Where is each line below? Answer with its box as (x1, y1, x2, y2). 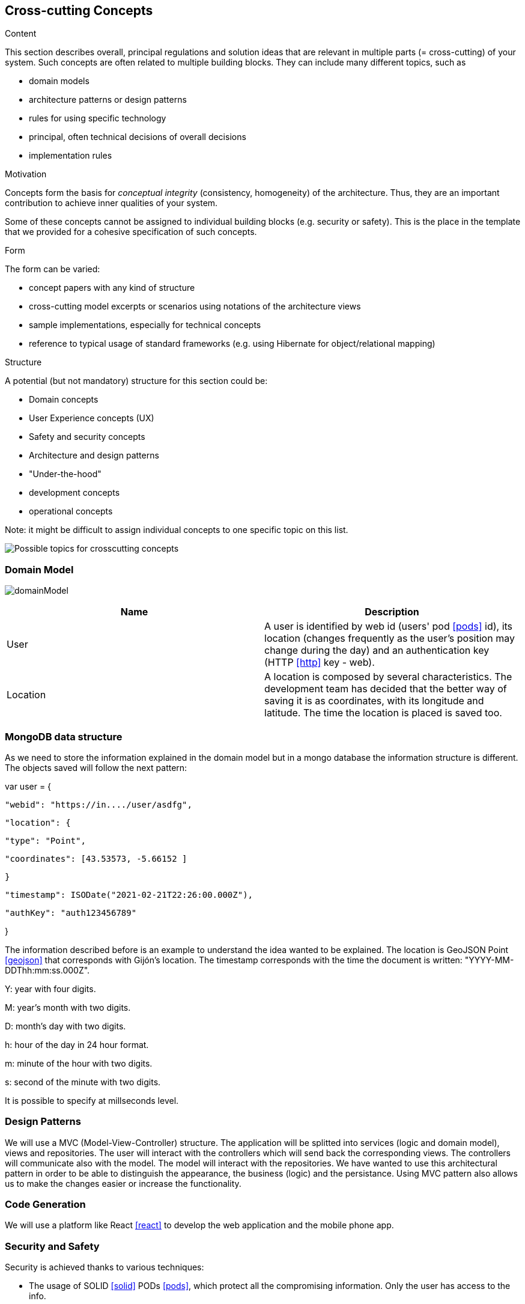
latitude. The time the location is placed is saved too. (264, 707, 502, 719)
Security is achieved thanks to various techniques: (5, 1262, 204, 1273)
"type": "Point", (5, 835, 86, 845)
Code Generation (5, 1198, 86, 1211)
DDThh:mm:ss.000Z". (5, 964, 90, 975)
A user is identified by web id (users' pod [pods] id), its (264, 620, 513, 633)
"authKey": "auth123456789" (5, 907, 137, 918)
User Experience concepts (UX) (29, 413, 154, 424)
